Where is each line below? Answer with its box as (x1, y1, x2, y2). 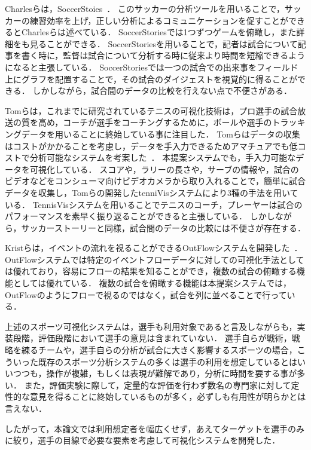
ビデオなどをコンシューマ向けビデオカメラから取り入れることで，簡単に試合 (5, 175, 306, 187)
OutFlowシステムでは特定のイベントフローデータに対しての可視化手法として (5, 253, 304, 265)
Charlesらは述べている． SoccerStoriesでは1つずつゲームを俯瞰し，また (21, 26, 297, 38)
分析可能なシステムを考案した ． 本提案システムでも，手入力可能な (29, 151, 296, 164)
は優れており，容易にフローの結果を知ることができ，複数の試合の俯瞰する (5, 265, 297, 277)
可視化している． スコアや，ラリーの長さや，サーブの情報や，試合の (29, 163, 299, 175)
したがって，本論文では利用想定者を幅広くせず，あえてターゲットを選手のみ (5, 422, 304, 434)
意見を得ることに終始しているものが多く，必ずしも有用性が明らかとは (29, 390, 306, 403)
